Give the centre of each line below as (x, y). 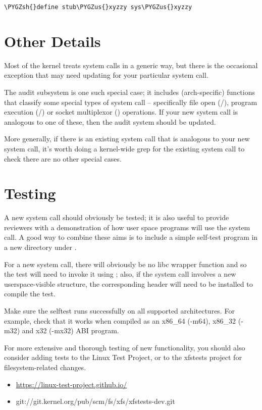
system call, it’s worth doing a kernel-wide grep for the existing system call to (124, 148)
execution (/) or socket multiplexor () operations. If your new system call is (121, 112)
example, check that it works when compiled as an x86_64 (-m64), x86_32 (120, 320)
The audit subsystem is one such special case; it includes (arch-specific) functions (129, 92)
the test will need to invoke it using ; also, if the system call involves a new (120, 274)
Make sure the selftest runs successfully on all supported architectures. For (119, 311)
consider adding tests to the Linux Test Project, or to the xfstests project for (123, 357)
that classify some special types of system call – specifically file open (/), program (131, 102)
